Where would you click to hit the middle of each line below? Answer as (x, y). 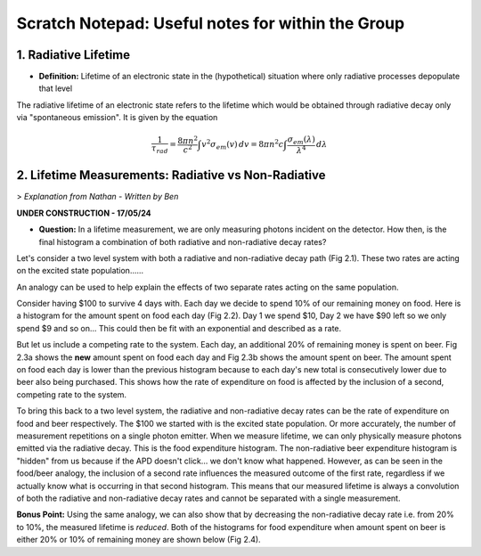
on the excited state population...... (80, 271)
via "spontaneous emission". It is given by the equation (117, 118)
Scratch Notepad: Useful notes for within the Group (211, 23)
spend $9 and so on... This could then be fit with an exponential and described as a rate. (179, 328)
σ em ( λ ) (301, 141)
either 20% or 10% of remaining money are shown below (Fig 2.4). (139, 540)
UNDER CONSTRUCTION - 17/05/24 (84, 213)
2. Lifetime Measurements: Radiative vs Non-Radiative (171, 175)
